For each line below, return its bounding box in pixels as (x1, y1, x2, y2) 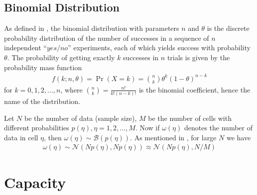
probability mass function (4, 62, 82, 72)
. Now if (135, 122, 160, 133)
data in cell (4, 132, 38, 142)
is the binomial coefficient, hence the (138, 84, 251, 95)
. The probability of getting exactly (7, 52, 115, 62)
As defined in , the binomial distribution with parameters (4, 23, 179, 33)
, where (60, 84, 83, 95)
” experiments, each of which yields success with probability (68, 42, 251, 53)
